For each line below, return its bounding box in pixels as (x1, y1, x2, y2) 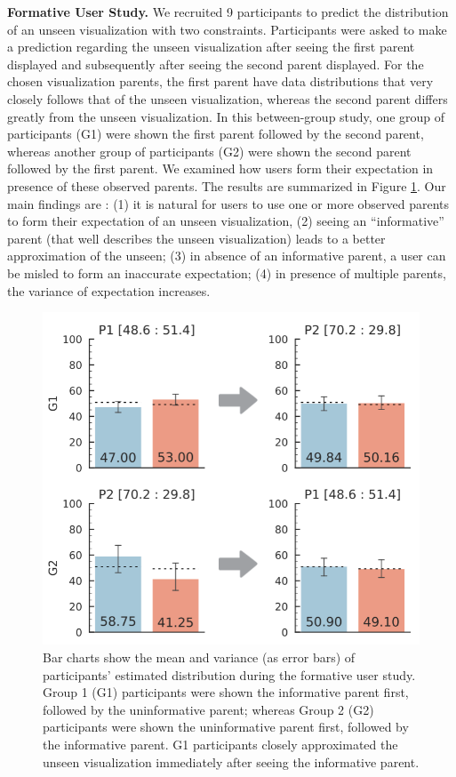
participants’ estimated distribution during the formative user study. (43, 665, 416, 684)
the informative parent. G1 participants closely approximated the (43, 734, 398, 753)
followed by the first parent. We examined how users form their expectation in (7, 159, 434, 178)
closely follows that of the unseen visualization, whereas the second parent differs (7, 89, 448, 108)
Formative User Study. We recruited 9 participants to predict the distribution (7, 3, 449, 20)
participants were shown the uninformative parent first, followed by (43, 717, 409, 736)
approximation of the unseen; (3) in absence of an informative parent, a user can (7, 246, 446, 265)
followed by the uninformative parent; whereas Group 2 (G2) (43, 700, 374, 718)
